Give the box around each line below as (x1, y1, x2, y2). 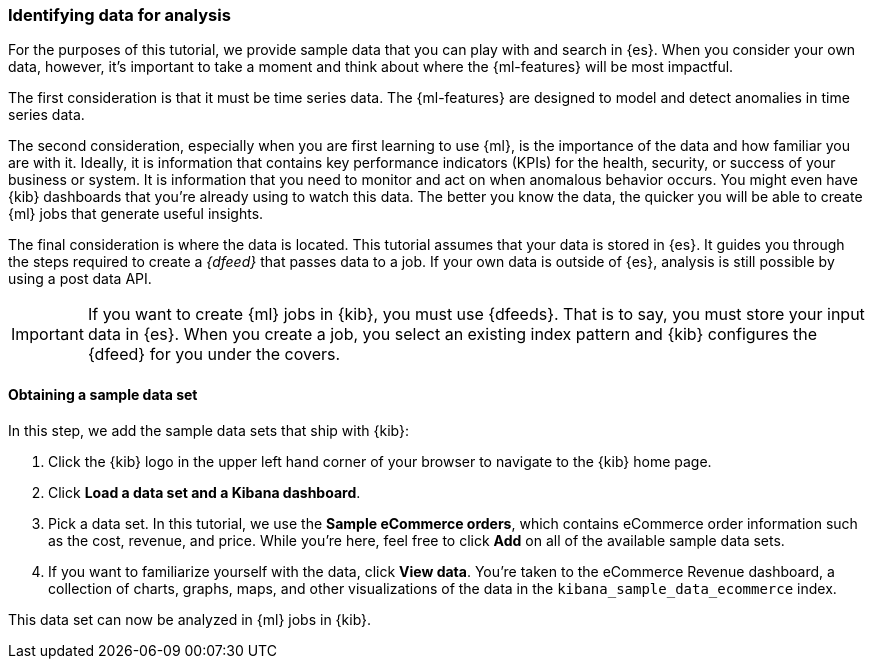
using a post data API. (8, 270, 152, 288)
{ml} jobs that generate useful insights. (8, 205, 264, 223)
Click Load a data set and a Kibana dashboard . (48, 483, 361, 501)
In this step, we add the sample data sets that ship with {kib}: (8, 421, 409, 439)
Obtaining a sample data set (8, 385, 198, 403)
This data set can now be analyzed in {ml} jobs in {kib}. (8, 610, 372, 628)
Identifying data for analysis (8, 5, 231, 25)
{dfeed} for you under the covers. (87, 344, 341, 365)
